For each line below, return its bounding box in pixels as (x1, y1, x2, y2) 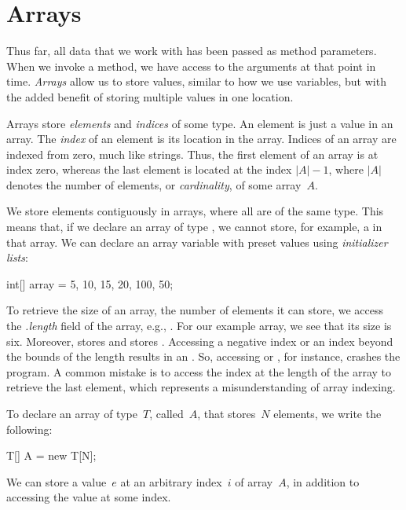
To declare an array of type (6, 405, 137, 421)
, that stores (197, 405, 256, 421)
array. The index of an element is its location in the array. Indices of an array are (6, 130, 397, 147)
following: (6, 420, 53, 437)
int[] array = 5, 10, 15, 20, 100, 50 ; (6, 275, 174, 292)
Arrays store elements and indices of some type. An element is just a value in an (6, 115, 393, 131)
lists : (6, 249, 28, 266)
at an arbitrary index (120, 473, 222, 490)
